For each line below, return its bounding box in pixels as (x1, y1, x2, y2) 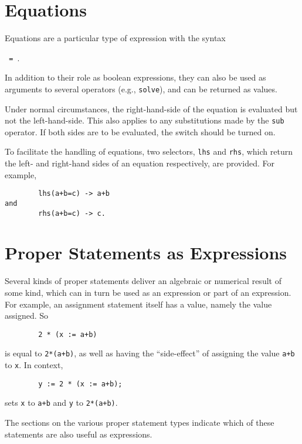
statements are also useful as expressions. (5, 428, 152, 440)
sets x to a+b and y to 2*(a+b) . (5, 396, 118, 409)
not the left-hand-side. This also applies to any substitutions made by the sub (5, 114, 284, 126)
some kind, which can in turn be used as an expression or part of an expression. (5, 286, 291, 298)
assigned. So (5, 309, 49, 322)
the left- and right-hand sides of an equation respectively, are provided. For (5, 157, 274, 169)
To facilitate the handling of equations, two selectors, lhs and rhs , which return (5, 145, 293, 158)
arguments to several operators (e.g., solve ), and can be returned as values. (5, 82, 277, 95)
